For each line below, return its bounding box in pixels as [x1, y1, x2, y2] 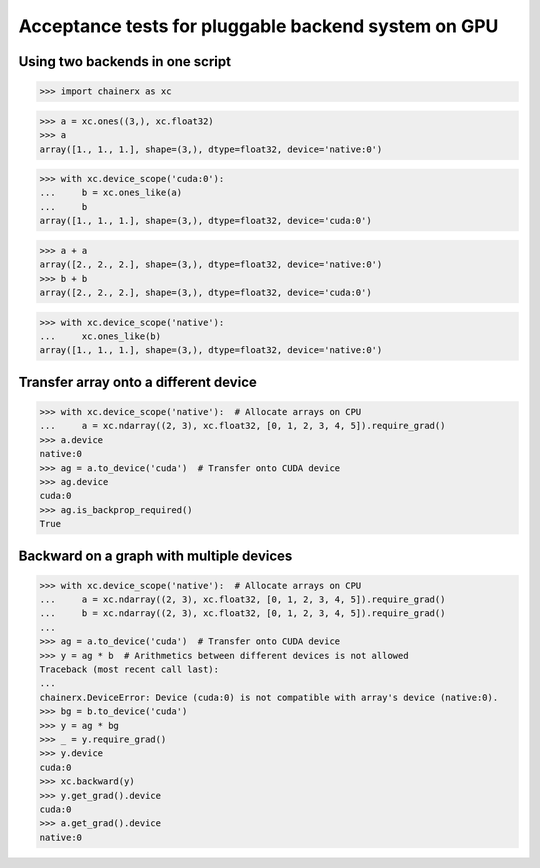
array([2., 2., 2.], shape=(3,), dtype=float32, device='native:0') [39, 259, 383, 270]
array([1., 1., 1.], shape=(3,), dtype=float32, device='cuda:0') [39, 215, 372, 227]
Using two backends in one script [18, 53, 232, 70]
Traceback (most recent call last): [39, 664, 220, 675]
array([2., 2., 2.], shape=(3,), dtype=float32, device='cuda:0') [39, 287, 372, 299]
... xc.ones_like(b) [39, 330, 162, 342]
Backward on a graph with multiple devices [18, 547, 293, 564]
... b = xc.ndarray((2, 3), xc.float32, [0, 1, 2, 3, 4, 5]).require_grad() [39, 608, 446, 619]
